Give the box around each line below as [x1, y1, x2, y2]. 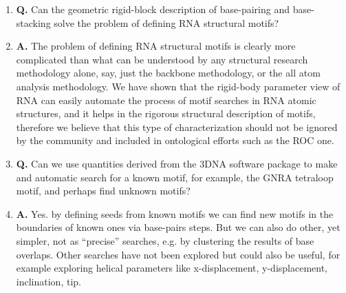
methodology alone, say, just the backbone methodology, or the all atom [16, 65, 321, 80]
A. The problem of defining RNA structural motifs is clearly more [16, 39, 296, 53]
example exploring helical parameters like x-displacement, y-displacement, [16, 261, 328, 275]
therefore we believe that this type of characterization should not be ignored [16, 119, 338, 134]
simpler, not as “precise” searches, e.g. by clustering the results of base [16, 233, 314, 247]
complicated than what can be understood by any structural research [16, 52, 308, 66]
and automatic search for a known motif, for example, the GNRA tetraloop [16, 170, 334, 184]
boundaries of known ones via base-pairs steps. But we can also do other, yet [16, 220, 340, 234]
